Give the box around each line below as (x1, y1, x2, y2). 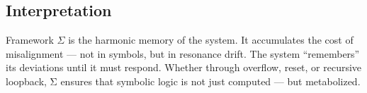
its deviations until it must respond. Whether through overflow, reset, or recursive (6, 60, 362, 75)
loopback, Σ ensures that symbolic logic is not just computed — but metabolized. (6, 73, 361, 88)
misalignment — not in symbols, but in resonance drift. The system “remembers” (6, 46, 360, 61)
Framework (6, 32, 54, 47)
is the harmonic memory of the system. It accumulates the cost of (68, 32, 354, 47)
